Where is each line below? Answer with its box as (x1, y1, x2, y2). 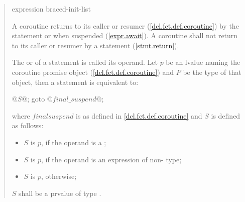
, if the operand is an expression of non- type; (41, 154, 182, 164)
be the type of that (183, 66, 241, 77)
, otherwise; (41, 171, 77, 181)
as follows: (12, 120, 44, 131)
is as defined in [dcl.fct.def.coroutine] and (76, 110, 202, 121)
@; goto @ (22, 93, 53, 104)
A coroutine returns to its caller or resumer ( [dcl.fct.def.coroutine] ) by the (12, 20, 239, 31)
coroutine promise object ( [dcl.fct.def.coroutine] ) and (12, 66, 174, 77)
